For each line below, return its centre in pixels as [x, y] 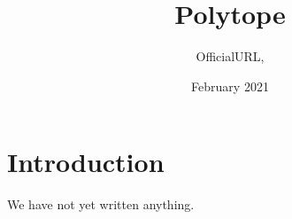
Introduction [86, 162]
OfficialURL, [230, 56]
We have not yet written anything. [101, 204]
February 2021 [230, 86]
